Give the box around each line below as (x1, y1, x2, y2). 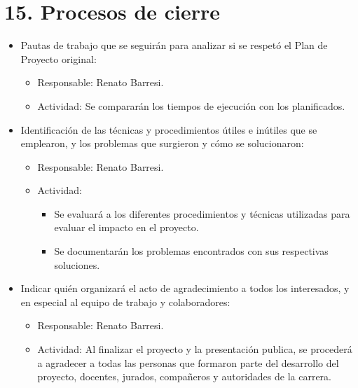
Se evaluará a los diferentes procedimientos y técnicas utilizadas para (54, 206, 350, 221)
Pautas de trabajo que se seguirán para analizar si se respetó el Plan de (20, 38, 328, 53)
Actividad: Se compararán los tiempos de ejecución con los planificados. (37, 98, 345, 113)
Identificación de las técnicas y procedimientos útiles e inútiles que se (20, 122, 317, 137)
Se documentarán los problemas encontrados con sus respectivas (54, 244, 329, 258)
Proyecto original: (20, 51, 97, 66)
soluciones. (54, 257, 100, 272)
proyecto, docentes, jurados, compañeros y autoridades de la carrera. (37, 369, 332, 384)
